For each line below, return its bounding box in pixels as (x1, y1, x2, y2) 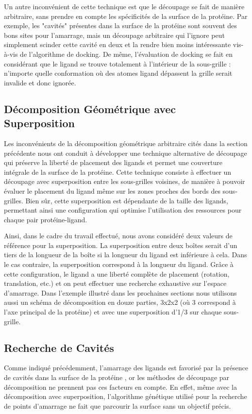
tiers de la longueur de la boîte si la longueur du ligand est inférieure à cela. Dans (4, 249, 247, 260)
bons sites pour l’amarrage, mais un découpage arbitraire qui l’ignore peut (4, 30, 225, 40)
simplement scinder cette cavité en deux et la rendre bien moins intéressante (4, 39, 231, 50)
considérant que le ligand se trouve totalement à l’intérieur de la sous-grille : (4, 58, 231, 68)
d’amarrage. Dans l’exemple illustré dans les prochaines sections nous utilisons (4, 287, 237, 298)
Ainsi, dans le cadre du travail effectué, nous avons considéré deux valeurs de (4, 231, 233, 241)
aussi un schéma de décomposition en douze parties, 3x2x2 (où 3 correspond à (4, 297, 236, 307)
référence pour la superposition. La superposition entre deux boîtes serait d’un (4, 240, 237, 250)
